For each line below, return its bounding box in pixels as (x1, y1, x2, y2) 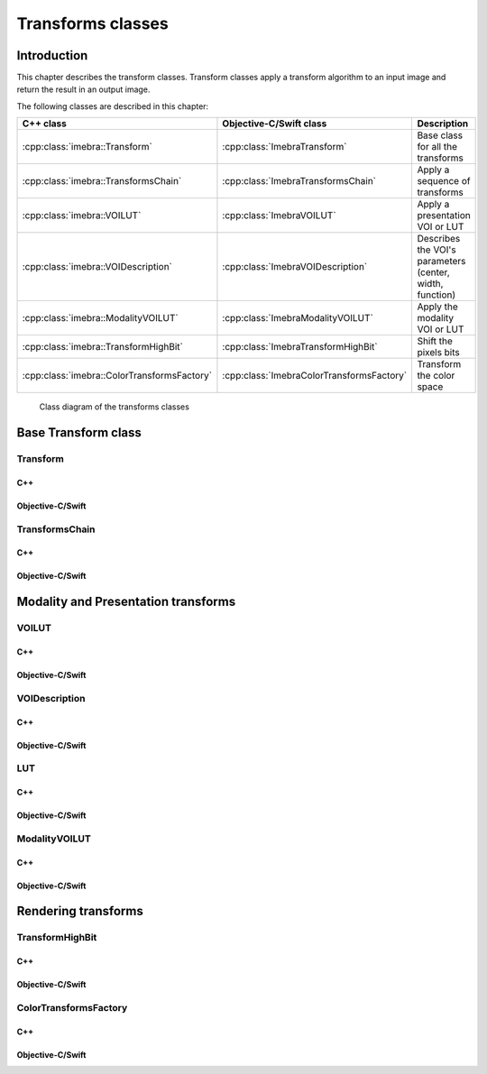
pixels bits (417, 346, 460, 359)
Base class (417, 129, 464, 142)
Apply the (417, 300, 459, 313)
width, (417, 278, 444, 290)
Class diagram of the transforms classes (39, 401, 189, 412)
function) (417, 289, 456, 301)
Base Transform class (16, 425, 142, 441)
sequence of (417, 175, 471, 188)
